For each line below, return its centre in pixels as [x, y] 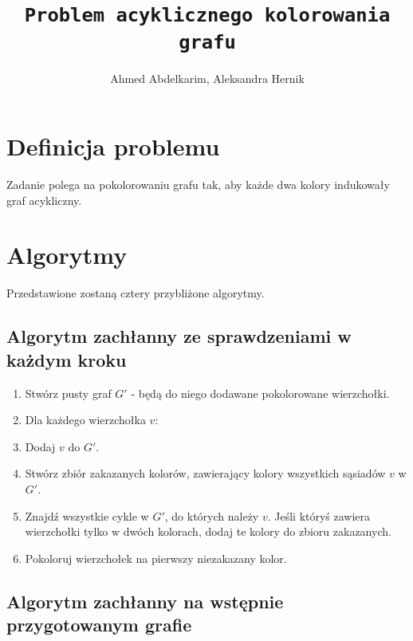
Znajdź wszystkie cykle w [87, 515]
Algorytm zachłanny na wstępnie [145, 601]
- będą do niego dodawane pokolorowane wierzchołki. [260, 393]
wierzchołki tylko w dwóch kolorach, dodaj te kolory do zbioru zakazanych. [208, 531]
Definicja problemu [113, 146]
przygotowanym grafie [99, 625]
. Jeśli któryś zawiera [319, 515]
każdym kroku [67, 359]
